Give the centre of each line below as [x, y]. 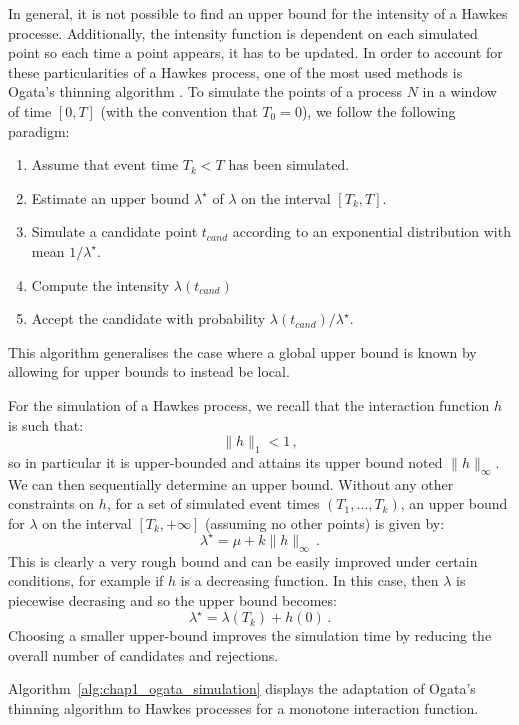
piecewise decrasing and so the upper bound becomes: [172, 599]
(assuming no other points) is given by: [324, 522]
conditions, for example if [86, 580]
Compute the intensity [100, 284]
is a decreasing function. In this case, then [309, 580]
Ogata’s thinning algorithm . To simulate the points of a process [205, 91]
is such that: [46, 424]
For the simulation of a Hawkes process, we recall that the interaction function [249, 404]
